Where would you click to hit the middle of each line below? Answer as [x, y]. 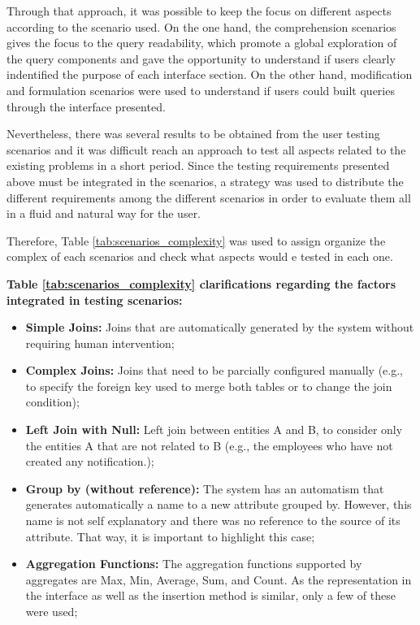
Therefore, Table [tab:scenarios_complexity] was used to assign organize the [196, 240]
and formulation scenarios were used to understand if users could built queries [201, 90]
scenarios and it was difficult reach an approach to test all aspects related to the [206, 149]
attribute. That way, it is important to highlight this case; [170, 536]
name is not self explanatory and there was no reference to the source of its [213, 521]
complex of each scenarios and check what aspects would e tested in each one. [200, 256]
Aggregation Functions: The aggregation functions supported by [194, 564]
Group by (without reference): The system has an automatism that [205, 488]
